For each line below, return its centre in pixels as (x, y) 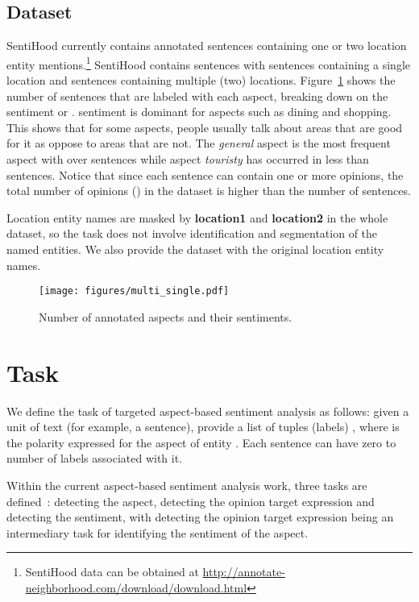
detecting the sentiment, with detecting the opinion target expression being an (200, 517)
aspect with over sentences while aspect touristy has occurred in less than (188, 159)
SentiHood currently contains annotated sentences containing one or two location (207, 46)
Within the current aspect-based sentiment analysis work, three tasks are (187, 485)
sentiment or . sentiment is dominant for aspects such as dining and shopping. (199, 112)
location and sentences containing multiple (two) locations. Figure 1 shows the (201, 80)
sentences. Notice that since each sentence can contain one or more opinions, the (205, 174)
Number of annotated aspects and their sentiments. (166, 316)
